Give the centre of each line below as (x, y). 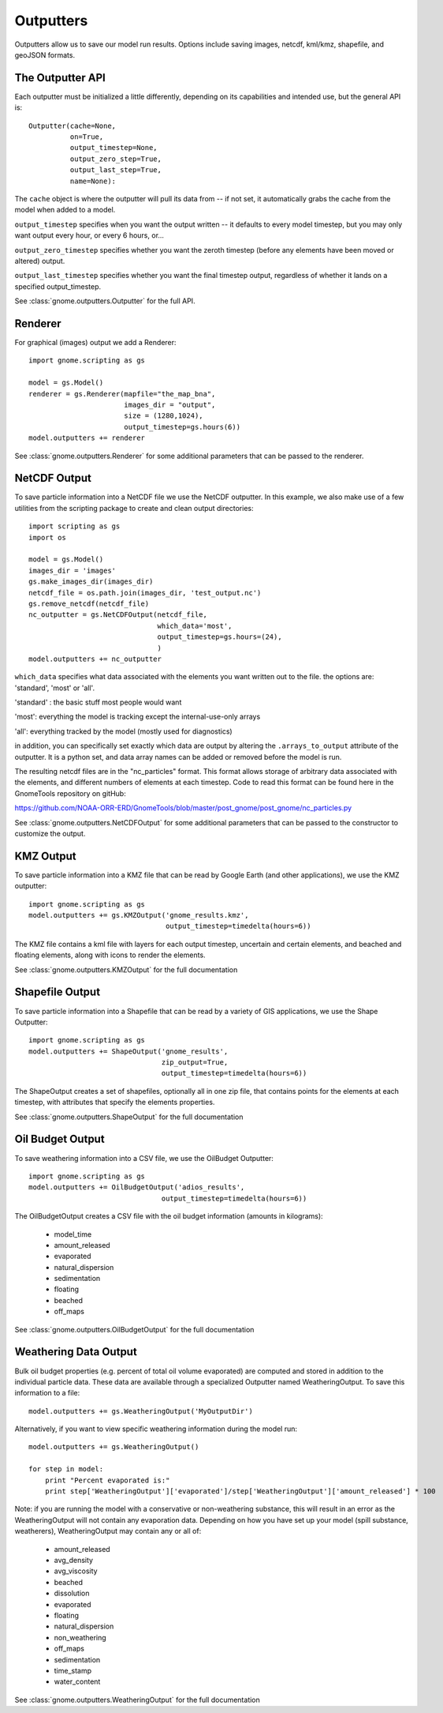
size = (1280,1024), (164, 416)
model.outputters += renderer (87, 438)
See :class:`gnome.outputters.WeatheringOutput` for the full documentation (137, 1700)
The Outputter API (60, 78)
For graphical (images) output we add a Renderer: (95, 342)
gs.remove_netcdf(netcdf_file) (89, 603)
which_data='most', (195, 625)
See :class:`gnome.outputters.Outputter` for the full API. (105, 301)
